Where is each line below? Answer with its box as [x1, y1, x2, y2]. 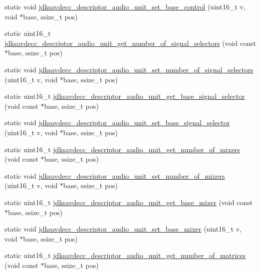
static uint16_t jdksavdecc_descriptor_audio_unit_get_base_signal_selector [4, 91, 245, 101]
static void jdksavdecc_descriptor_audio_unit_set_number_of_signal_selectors [4, 64, 254, 74]
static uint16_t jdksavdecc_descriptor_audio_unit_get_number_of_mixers [4, 144, 240, 154]
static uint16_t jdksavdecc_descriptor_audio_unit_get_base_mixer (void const [4, 197, 253, 207]
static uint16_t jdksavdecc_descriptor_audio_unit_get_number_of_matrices [4, 250, 246, 261]
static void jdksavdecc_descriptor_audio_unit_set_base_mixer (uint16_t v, [4, 224, 242, 234]
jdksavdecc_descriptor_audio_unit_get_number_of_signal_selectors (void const [4, 37, 256, 48]
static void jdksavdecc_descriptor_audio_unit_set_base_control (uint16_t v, [4, 1, 246, 11]
